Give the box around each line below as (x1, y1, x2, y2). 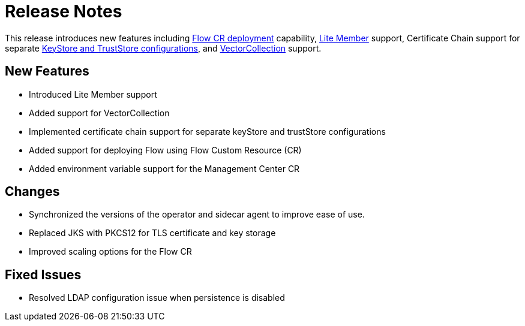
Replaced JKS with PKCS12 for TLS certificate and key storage (29, 228, 276, 239)
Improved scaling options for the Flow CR (29, 246, 192, 257)
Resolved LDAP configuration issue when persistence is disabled (29, 292, 285, 303)
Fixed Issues (5, 267, 82, 282)
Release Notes (5, 1, 122, 22)
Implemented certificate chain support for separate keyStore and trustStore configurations (29, 126, 386, 137)
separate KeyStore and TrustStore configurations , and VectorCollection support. (5, 43, 322, 53)
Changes (5, 184, 60, 200)
